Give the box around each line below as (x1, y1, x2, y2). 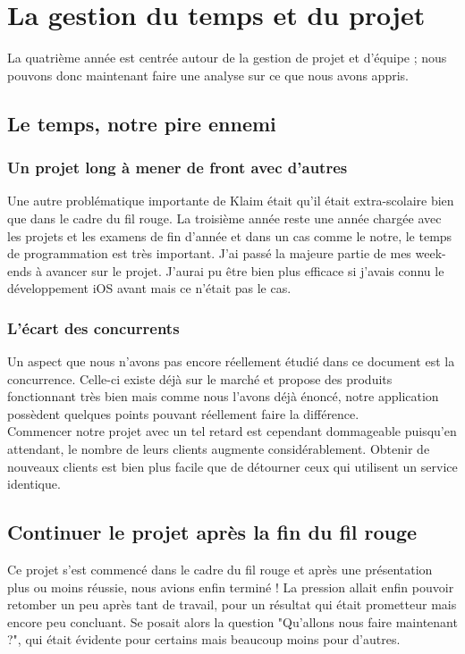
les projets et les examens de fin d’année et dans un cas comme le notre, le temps (7, 226, 452, 245)
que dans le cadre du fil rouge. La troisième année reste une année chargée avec (7, 208, 442, 227)
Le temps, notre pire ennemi (7, 109, 276, 137)
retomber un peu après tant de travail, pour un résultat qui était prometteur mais (7, 595, 457, 614)
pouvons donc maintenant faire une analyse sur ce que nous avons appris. (7, 65, 409, 84)
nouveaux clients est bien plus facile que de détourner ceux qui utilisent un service (7, 457, 458, 475)
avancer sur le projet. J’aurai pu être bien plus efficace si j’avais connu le (46, 261, 444, 280)
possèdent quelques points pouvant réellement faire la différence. (7, 404, 359, 423)
